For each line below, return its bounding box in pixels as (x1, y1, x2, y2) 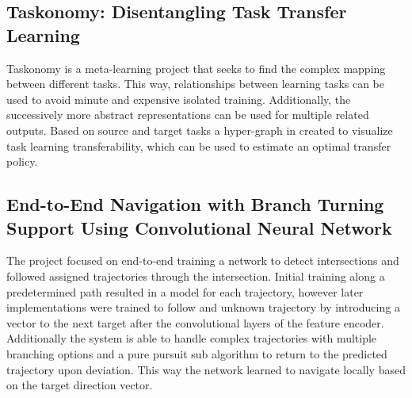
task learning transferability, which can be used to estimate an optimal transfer (6, 137, 391, 154)
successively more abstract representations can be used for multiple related (6, 106, 369, 123)
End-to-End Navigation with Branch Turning (6, 192, 384, 216)
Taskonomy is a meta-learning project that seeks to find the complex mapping (6, 59, 386, 76)
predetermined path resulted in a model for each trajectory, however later (6, 283, 364, 300)
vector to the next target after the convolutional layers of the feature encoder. (6, 314, 384, 331)
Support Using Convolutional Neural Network (6, 215, 392, 239)
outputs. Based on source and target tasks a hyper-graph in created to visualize (6, 121, 393, 138)
